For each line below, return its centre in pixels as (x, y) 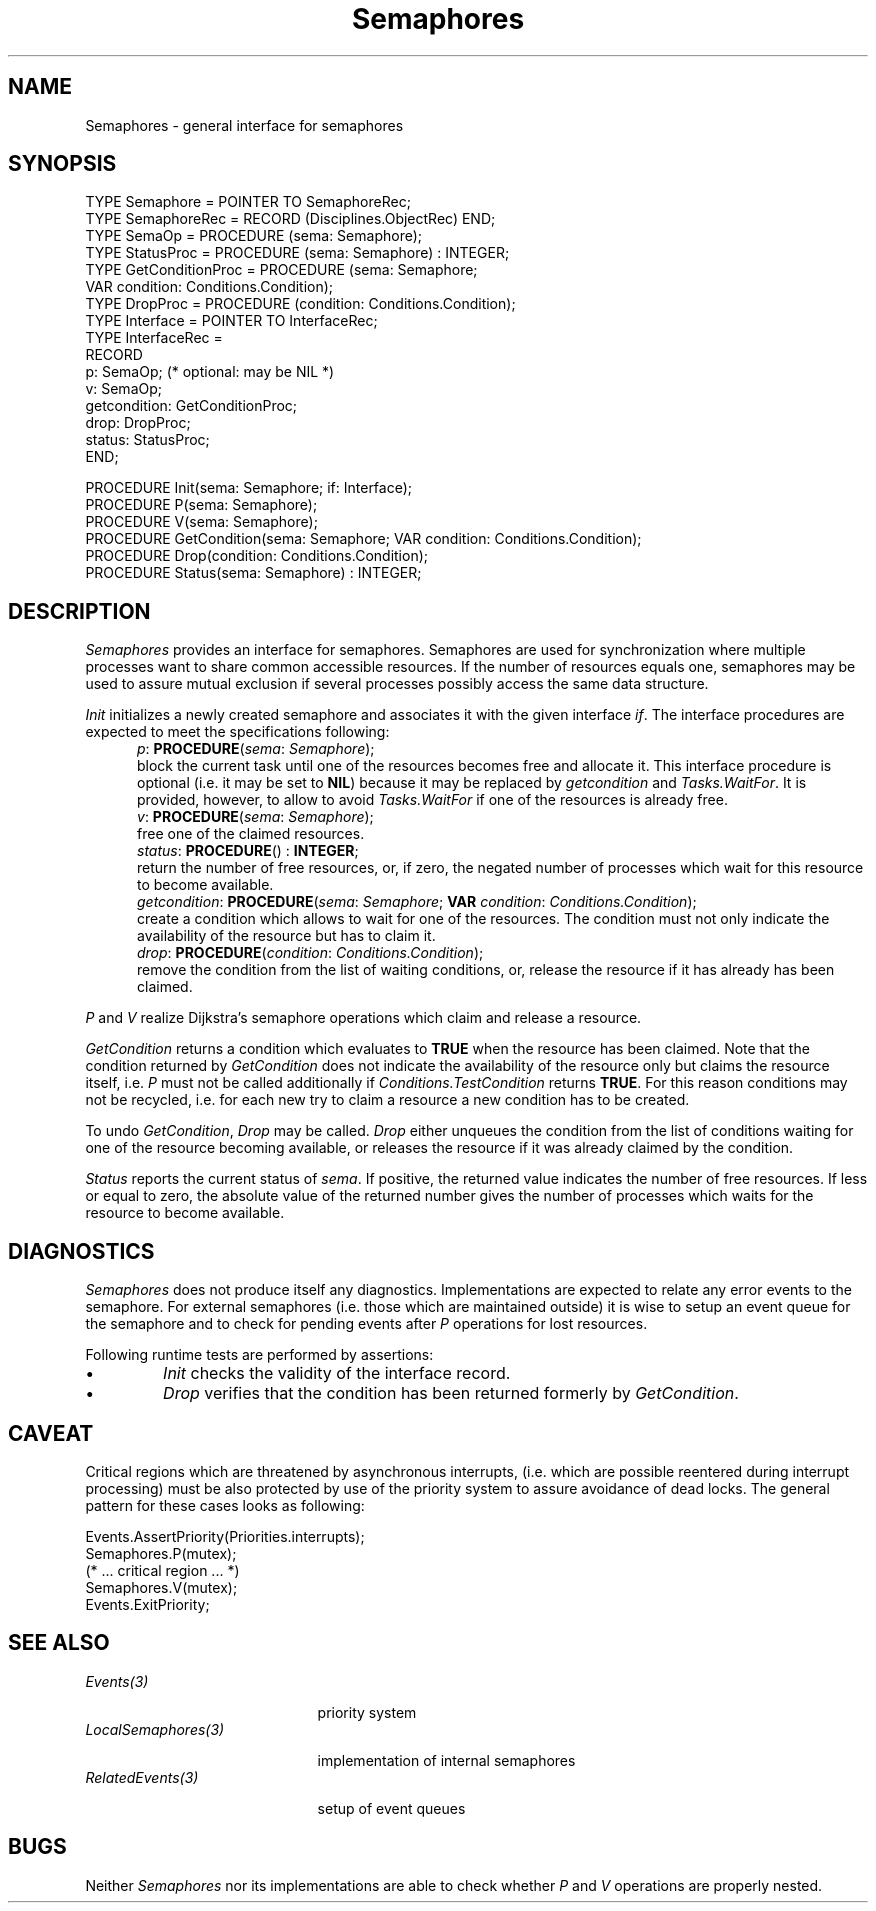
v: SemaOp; (124, 389)
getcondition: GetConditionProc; (191, 406)
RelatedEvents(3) (142, 1777)
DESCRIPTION (79, 611)
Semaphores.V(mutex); (161, 1587)
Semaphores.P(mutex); (161, 1553)
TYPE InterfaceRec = (154, 338)
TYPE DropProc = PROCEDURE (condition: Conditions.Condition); (300, 304)
